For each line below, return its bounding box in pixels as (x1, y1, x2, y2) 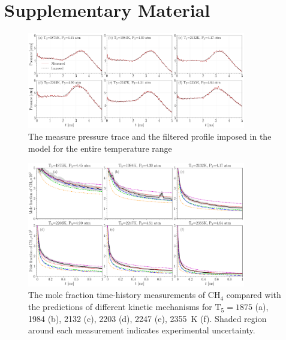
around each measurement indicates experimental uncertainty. (28, 324, 255, 336)
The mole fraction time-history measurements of (28, 288, 206, 301)
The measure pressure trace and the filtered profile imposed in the (28, 130, 272, 143)
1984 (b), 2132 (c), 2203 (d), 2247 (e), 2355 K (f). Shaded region (28, 312, 267, 324)
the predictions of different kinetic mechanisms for (28, 300, 212, 313)
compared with (226, 288, 281, 301)
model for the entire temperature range (28, 142, 172, 155)
